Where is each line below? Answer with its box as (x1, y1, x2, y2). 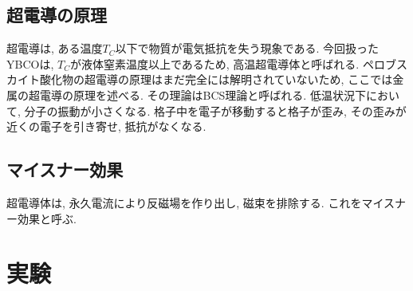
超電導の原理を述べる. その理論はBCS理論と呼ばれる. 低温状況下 (28, 86, 366, 103)
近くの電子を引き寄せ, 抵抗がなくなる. (6, 118, 206, 135)
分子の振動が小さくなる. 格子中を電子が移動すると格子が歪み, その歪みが (24, 102, 407, 119)
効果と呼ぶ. (17, 210, 77, 226)
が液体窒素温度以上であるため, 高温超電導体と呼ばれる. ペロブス (69, 55, 407, 72)
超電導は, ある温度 (6, 40, 103, 57)
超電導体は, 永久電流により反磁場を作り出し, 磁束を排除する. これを (6, 194, 362, 210)
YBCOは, (6, 55, 54, 72)
